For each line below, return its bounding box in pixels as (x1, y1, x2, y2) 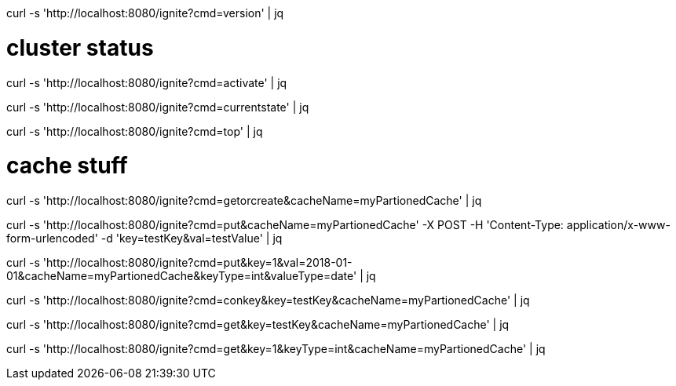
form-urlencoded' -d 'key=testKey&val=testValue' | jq (6, 231, 283, 245)
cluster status (6, 34, 154, 61)
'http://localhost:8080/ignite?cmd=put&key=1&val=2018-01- (42, 256, 353, 269)
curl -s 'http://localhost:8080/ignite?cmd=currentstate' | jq (6, 100, 309, 114)
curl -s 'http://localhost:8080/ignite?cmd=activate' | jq (6, 75, 287, 89)
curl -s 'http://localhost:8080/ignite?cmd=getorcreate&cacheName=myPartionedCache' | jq (6, 194, 482, 207)
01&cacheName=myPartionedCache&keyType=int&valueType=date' (6, 269, 357, 282)
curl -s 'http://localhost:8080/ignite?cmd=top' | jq (6, 124, 263, 138)
